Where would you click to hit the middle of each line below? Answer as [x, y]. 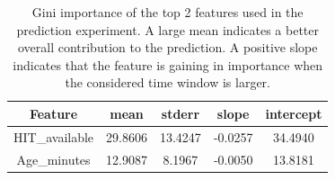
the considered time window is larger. [167, 82]
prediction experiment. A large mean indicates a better [168, 29]
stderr [181, 113]
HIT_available [54, 136]
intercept [294, 113]
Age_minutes [53, 159]
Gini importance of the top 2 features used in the [167, 12]
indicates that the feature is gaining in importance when [168, 64]
